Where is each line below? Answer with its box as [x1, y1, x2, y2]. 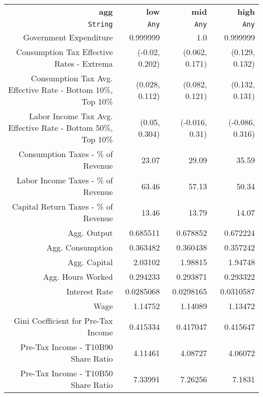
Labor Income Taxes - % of [16, 174, 113, 186]
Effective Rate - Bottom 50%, [8, 122, 113, 133]
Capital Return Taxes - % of [12, 201, 113, 212]
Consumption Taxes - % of [18, 148, 113, 160]
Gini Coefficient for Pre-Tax [14, 315, 113, 326]
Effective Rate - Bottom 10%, [8, 84, 113, 95]
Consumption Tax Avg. [31, 72, 113, 84]
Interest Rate [66, 285, 113, 297]
